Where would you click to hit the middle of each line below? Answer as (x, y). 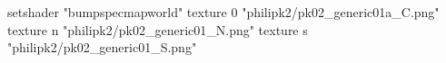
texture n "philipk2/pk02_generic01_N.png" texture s (158, 29)
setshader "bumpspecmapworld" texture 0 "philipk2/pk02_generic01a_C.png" (223, 12)
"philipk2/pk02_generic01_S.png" (102, 47)
